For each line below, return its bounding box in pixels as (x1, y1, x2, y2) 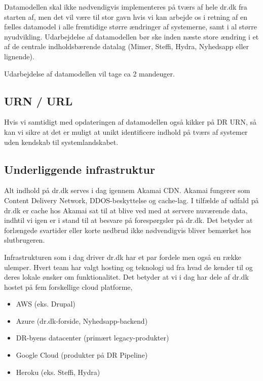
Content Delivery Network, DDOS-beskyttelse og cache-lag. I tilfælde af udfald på (4, 195, 259, 205)
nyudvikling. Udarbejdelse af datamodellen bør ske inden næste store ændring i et (4, 31, 259, 42)
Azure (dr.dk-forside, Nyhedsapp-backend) (16, 315, 148, 326)
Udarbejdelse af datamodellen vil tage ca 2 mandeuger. (4, 68, 175, 79)
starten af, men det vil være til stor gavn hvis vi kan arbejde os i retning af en (4, 11, 248, 22)
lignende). (4, 51, 34, 61)
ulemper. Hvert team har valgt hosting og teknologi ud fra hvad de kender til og (4, 261, 253, 272)
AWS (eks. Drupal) (16, 298, 76, 309)
